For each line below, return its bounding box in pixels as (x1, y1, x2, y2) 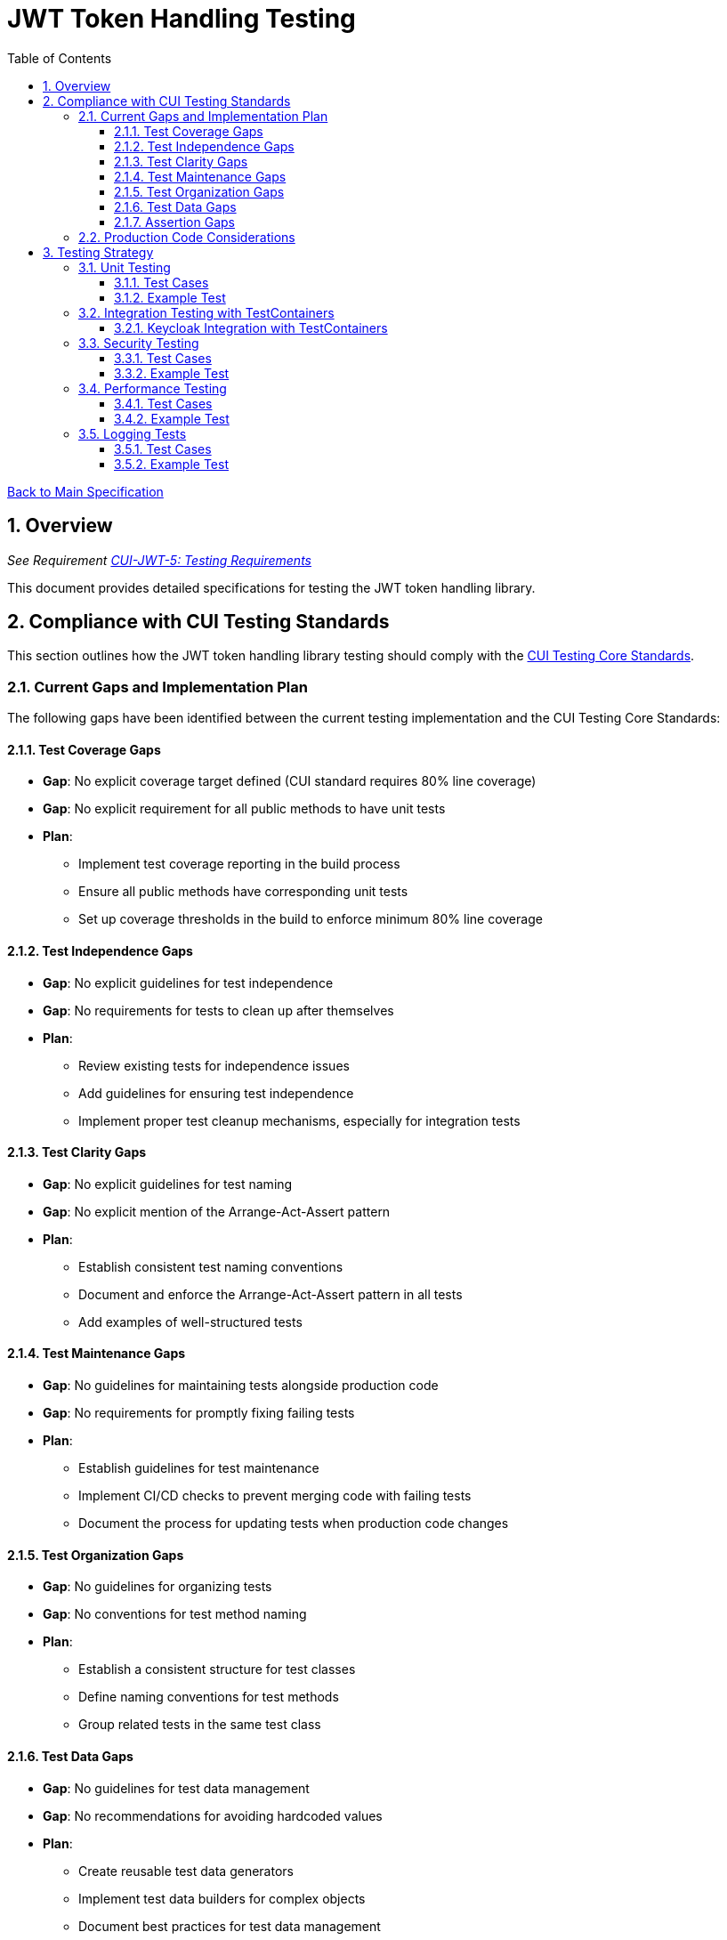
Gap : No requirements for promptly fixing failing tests (43, 1405, 355, 1421)
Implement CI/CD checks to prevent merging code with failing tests (78, 1488, 472, 1504)
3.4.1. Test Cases (114, 395, 213, 411)
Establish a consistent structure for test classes (78, 1661, 356, 1677)
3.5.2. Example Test (114, 456, 229, 472)
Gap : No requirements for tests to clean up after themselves (43, 1002, 394, 1018)
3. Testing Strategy (43, 244, 154, 260)
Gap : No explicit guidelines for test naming (43, 1176, 293, 1192)
